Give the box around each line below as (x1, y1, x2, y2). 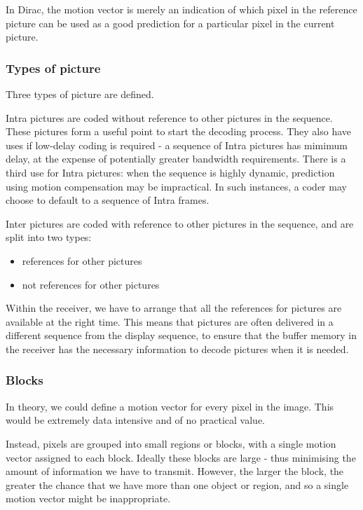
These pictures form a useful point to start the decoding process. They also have (6, 124, 351, 139)
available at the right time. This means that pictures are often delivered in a (6, 314, 334, 329)
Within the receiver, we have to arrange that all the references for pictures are (6, 301, 342, 315)
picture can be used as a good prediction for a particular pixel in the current (6, 15, 335, 30)
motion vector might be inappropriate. (6, 491, 171, 506)
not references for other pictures (22, 277, 160, 291)
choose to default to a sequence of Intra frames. (6, 193, 210, 207)
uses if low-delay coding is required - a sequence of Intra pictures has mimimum (6, 137, 348, 152)
